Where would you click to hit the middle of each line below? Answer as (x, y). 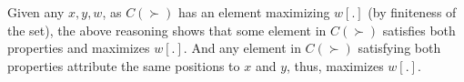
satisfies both (419, 30)
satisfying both (399, 48)
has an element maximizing (254, 12)
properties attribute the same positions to (124, 65)
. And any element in (242, 48)
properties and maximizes (79, 48)
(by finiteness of (412, 12)
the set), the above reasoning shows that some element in (167, 30)
